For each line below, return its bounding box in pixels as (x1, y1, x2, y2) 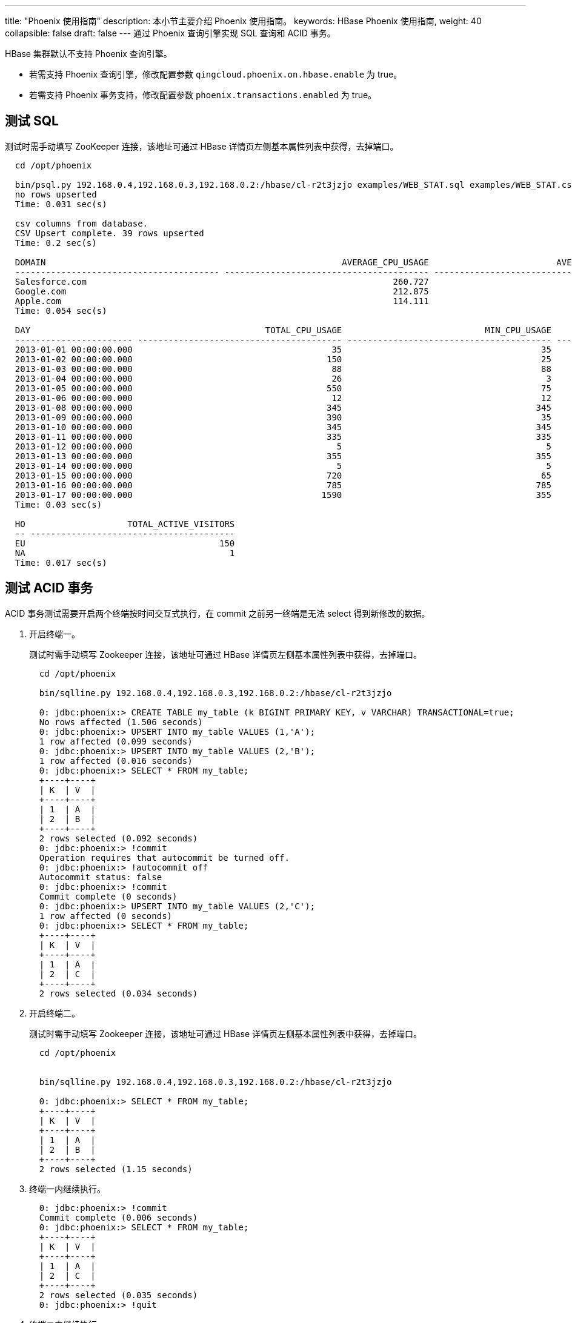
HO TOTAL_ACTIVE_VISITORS (15, 519, 235, 529)
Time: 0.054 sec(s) (15, 305, 107, 316)
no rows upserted (15, 189, 97, 199)
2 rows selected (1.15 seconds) (39, 1164, 193, 1174)
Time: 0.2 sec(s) (15, 237, 97, 248)
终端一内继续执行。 (29, 1183, 105, 1194)
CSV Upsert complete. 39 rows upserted (15, 228, 204, 238)
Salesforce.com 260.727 (15, 276, 429, 287)
